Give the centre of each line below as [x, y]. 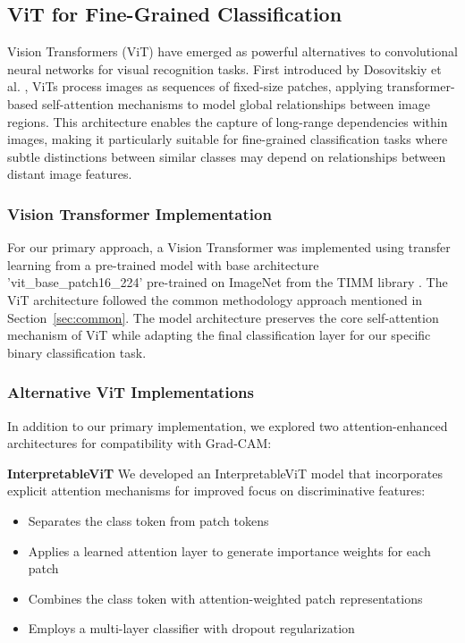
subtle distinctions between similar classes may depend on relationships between [227, 156]
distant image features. [70, 174]
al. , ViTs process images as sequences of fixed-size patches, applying [195, 86]
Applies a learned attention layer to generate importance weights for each [229, 550]
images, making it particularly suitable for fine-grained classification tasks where [228, 139]
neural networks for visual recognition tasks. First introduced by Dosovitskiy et [224, 68]
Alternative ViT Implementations [131, 392]
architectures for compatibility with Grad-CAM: [139, 443]
